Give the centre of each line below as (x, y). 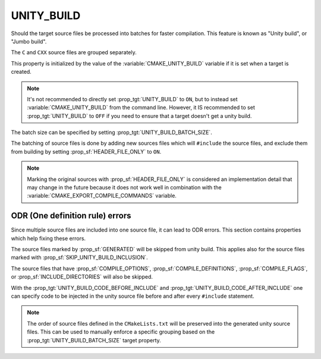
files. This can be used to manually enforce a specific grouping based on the (121, 332)
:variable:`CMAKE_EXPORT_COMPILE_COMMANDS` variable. (102, 196)
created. (21, 72)
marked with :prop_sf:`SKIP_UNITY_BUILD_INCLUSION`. (79, 257)
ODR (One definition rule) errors (71, 216)
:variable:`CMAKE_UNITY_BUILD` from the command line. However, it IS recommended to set (141, 108)
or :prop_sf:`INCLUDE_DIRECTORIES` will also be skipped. (82, 277)
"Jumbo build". (29, 41)
